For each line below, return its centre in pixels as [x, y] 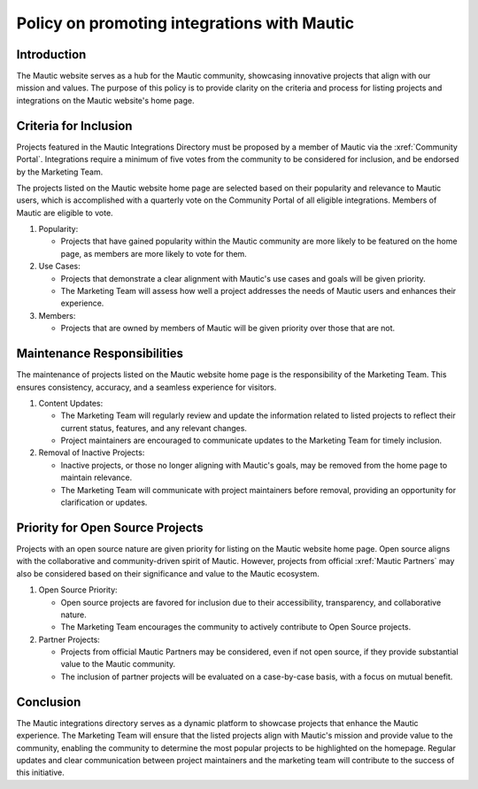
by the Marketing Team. [60, 172]
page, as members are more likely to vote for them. [154, 253]
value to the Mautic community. [118, 664]
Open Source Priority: [78, 590]
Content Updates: [71, 403]
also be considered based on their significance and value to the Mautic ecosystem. [168, 573]
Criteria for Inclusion [74, 125]
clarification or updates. [104, 503]
